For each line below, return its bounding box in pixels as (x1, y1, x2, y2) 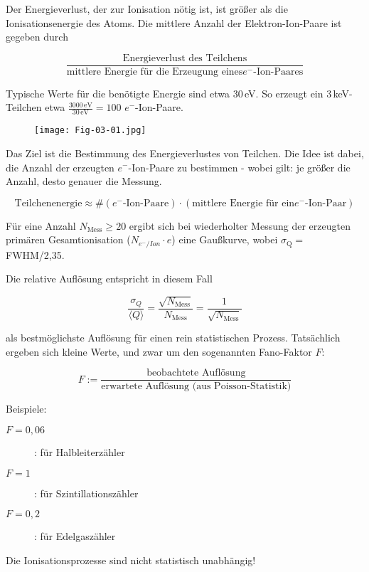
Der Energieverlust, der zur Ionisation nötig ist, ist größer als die (6, 1, 288, 16)
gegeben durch (6, 29, 68, 44)
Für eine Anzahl (6, 218, 76, 233)
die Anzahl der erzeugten (6, 159, 114, 174)
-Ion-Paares (253, 66, 304, 77)
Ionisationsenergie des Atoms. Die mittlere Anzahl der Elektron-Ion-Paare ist (6, 15, 342, 30)
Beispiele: (6, 401, 47, 416)
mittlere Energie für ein (192, 198, 295, 208)
